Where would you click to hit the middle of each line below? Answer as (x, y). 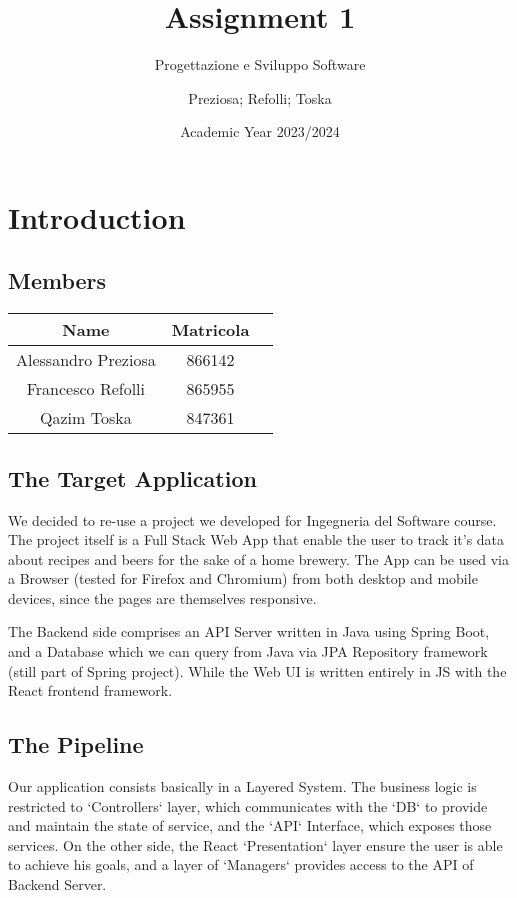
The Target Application (132, 477)
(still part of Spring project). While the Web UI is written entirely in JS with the (257, 670)
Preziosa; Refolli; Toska (260, 97)
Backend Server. (57, 884)
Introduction (97, 216)
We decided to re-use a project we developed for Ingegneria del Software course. (252, 519)
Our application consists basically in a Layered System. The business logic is (242, 786)
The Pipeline (76, 744)
